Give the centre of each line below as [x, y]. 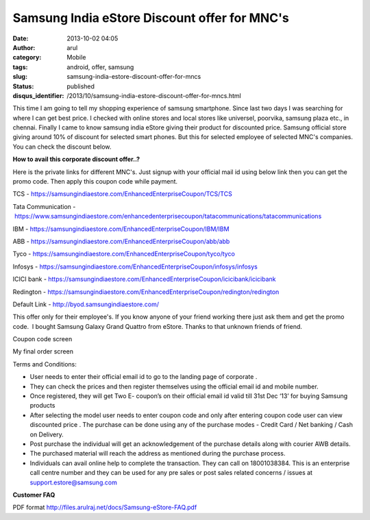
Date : [21, 38]
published [81, 86]
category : [27, 58]
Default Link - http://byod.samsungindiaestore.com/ [86, 304]
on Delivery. [47, 434]
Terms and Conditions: [45, 364]
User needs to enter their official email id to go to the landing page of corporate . [144, 377]
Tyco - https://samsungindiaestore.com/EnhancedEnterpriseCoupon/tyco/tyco [124, 254]
